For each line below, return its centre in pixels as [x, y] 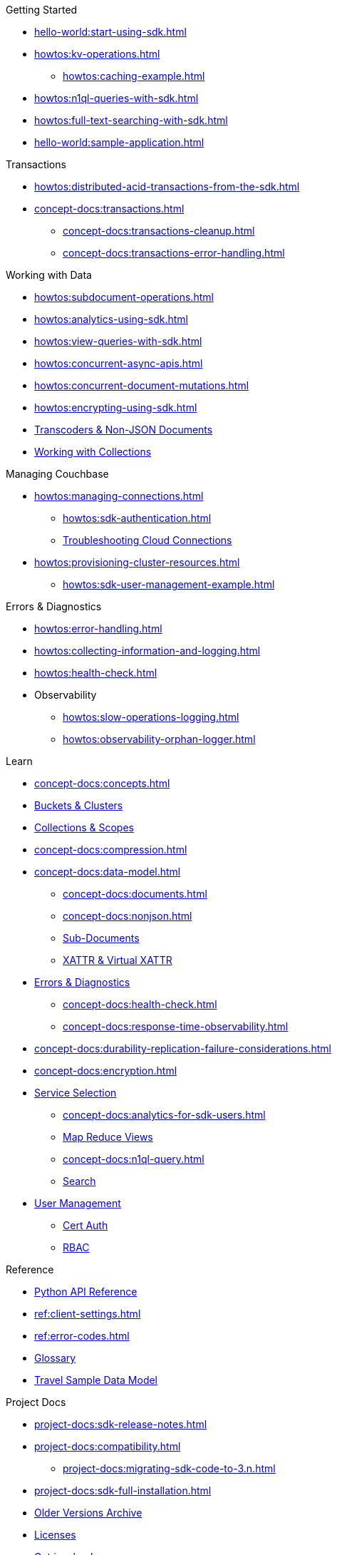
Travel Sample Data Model [96, 1380]
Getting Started [42, 10]
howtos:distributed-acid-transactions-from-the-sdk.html [167, 186]
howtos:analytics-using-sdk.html [112, 319]
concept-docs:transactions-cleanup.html [159, 231]
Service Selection [76, 1093]
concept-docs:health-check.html [140, 1004]
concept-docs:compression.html [111, 850]
